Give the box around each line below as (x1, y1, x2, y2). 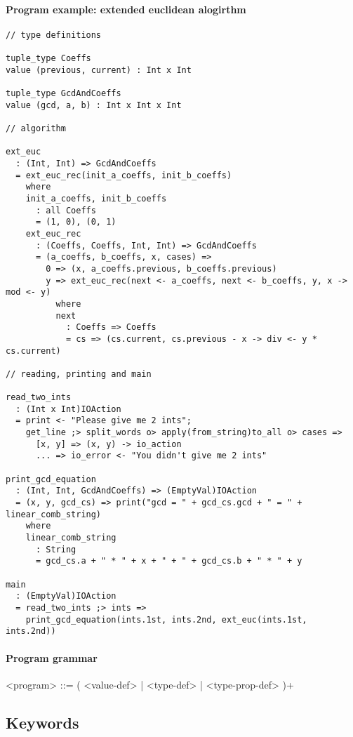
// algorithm (6, 124, 66, 134)
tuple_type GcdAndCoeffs (6, 88, 121, 99)
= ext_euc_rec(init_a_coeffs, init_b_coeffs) (15, 170, 232, 180)
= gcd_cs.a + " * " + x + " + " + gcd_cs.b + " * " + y (35, 556, 302, 566)
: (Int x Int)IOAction (15, 404, 121, 414)
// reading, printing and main (6, 368, 152, 379)
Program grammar (6, 650, 98, 665)
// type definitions (6, 29, 102, 40)
